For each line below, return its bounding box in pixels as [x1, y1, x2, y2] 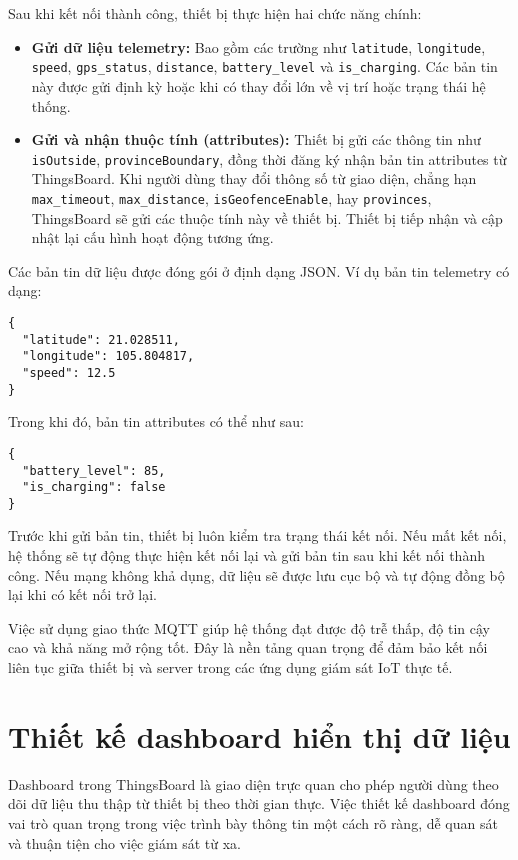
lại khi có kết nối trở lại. [8, 584, 157, 605]
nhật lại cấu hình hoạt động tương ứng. [31, 227, 274, 248]
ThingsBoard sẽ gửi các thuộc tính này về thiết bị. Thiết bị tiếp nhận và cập [31, 207, 503, 228]
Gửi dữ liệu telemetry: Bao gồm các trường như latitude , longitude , [31, 36, 486, 57]
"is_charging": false [22, 480, 166, 495]
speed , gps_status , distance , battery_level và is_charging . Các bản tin [31, 56, 498, 77]
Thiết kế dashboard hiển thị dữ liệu [8, 715, 511, 756]
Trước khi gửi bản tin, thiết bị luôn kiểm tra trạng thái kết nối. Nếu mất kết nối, [8, 525, 507, 546]
